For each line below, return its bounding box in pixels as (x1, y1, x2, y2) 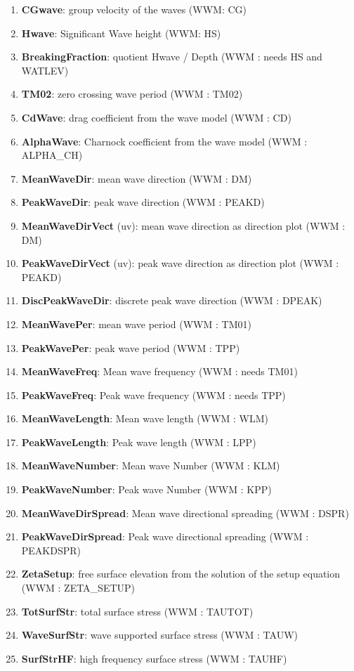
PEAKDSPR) (21, 542, 81, 557)
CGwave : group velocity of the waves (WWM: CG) (21, 2, 247, 16)
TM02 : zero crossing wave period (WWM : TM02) (21, 86, 243, 101)
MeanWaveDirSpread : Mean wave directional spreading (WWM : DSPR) (21, 505, 349, 520)
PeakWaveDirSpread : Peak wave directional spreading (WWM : (21, 529, 309, 544)
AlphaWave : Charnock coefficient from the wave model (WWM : (21, 133, 308, 148)
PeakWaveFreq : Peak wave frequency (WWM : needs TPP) (21, 387, 286, 402)
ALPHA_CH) (21, 148, 83, 162)
